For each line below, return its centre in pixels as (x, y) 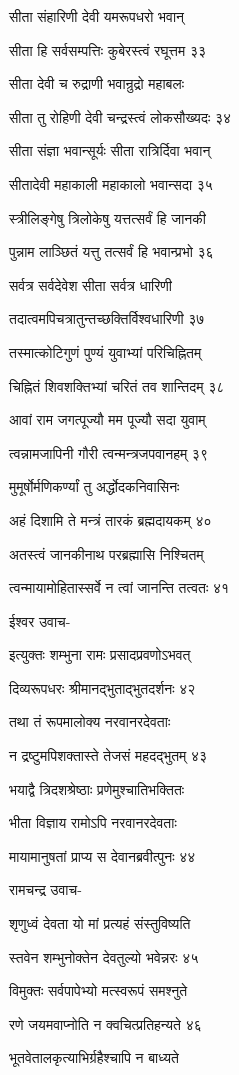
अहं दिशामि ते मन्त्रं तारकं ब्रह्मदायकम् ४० (110, 519)
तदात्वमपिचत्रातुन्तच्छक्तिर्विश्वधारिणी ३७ (107, 318)
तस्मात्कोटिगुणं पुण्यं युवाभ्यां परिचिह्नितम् (105, 351)
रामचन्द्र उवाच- (45, 889)
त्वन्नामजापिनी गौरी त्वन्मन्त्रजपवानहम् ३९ (108, 452)
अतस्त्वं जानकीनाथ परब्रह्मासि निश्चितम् (106, 553)
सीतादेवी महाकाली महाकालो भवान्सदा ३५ (111, 183)
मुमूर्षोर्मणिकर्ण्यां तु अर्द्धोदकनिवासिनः (94, 486)
